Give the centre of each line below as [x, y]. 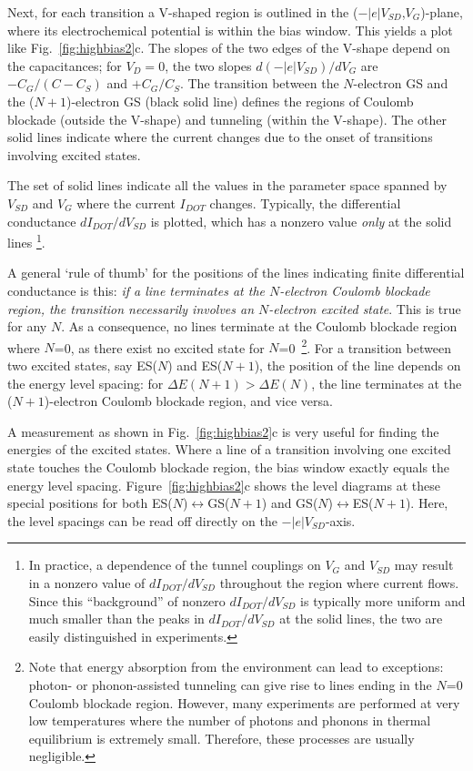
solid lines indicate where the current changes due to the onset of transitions [220, 137]
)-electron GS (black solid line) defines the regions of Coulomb [240, 101]
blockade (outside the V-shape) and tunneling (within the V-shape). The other [227, 119]
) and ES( [195, 365]
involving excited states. [74, 154]
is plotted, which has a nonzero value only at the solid [301, 221]
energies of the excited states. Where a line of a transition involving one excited [229, 449]
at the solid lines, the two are [361, 619]
